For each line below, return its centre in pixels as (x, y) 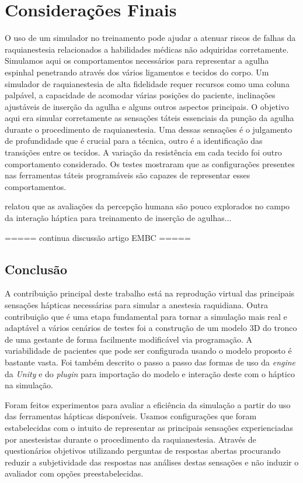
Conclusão (36, 269)
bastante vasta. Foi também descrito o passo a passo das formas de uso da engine (150, 362)
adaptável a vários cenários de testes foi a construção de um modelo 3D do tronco (151, 328)
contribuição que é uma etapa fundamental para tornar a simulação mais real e (146, 316)
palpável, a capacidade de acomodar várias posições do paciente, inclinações (140, 95)
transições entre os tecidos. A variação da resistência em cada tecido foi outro (143, 152)
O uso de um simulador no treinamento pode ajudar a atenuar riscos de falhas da (150, 38)
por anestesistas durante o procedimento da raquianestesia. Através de (130, 439)
